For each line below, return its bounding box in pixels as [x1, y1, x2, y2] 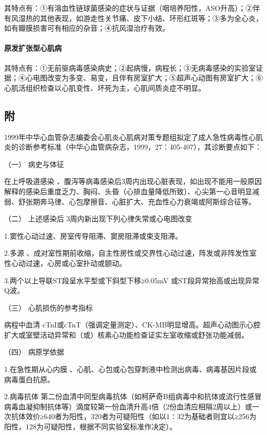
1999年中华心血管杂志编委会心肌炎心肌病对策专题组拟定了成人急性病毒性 [4, 131, 249, 142]
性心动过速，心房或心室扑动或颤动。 [4, 257, 126, 268]
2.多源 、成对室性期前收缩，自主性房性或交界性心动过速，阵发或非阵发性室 [4, 247, 257, 258]
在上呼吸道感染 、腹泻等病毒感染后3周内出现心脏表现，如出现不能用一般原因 [4, 176, 262, 187]
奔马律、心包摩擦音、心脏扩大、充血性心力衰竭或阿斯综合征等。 [40, 196, 256, 206]
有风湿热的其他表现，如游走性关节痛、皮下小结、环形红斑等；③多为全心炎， [4, 12, 263, 23]
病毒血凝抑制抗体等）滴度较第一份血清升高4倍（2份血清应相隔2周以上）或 [4, 401, 252, 411]
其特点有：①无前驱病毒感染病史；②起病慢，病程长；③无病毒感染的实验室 [4, 62, 256, 73]
